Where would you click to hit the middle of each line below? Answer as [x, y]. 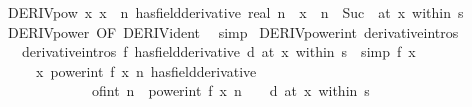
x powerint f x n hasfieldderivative [146, 70]
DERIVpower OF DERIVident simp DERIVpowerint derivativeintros [233, 31]
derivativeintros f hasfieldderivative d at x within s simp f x [218, 51]
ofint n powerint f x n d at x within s [230, 90]
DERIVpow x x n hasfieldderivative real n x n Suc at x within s [235, 12]
